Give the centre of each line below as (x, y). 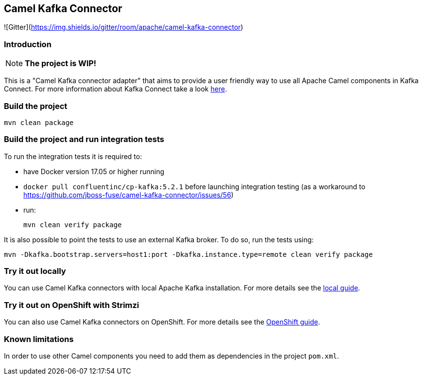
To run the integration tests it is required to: (73, 156)
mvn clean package (39, 122)
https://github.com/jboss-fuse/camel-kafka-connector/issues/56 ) (129, 195)
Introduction (28, 44)
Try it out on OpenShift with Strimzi (72, 305)
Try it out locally (35, 271)
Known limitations (39, 339)
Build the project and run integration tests (84, 139)
